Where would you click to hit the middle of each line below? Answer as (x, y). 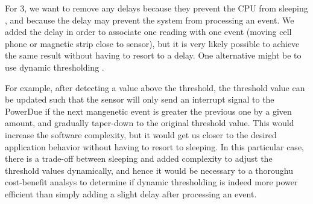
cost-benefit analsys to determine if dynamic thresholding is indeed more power (151, 182)
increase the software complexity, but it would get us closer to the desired (141, 134)
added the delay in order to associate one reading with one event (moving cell (148, 32)
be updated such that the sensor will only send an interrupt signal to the (140, 99)
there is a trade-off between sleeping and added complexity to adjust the (139, 158)
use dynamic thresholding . (55, 67)
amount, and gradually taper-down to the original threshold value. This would (150, 123)
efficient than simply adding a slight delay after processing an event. (131, 193)
